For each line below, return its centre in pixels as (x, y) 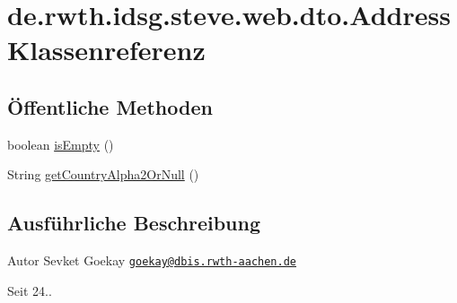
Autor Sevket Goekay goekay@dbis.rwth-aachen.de (152, 260)
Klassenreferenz (106, 50)
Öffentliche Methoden (110, 106)
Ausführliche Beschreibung (134, 223)
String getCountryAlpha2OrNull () (103, 174)
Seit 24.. (30, 290)
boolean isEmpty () (61, 144)
